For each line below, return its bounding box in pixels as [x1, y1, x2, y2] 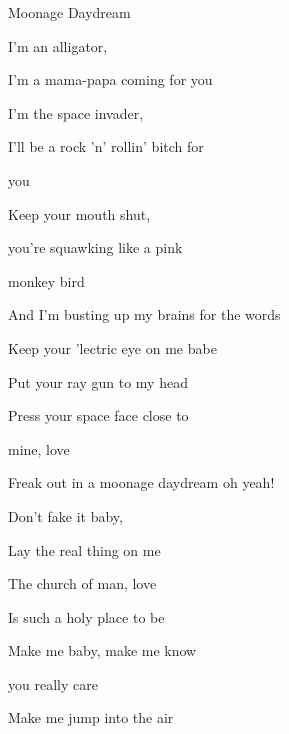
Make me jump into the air [8, 707, 174, 728]
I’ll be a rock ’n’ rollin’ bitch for [8, 136, 204, 157]
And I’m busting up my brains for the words [8, 304, 281, 325]
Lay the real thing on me [8, 539, 161, 560]
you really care [8, 673, 98, 694]
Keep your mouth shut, [8, 203, 151, 224]
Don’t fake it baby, [8, 505, 123, 526]
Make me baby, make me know [8, 640, 197, 661]
